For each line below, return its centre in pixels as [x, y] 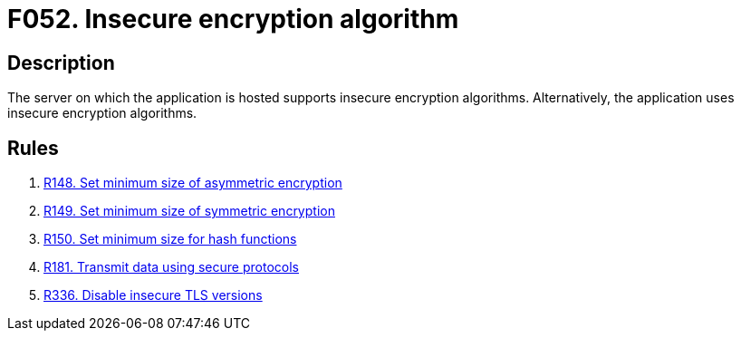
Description [61, 63]
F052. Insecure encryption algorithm [233, 19]
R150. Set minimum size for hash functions [170, 239]
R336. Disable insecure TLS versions [153, 295]
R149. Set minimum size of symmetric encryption [189, 211]
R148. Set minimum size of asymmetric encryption [193, 183]
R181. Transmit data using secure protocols [171, 267]
